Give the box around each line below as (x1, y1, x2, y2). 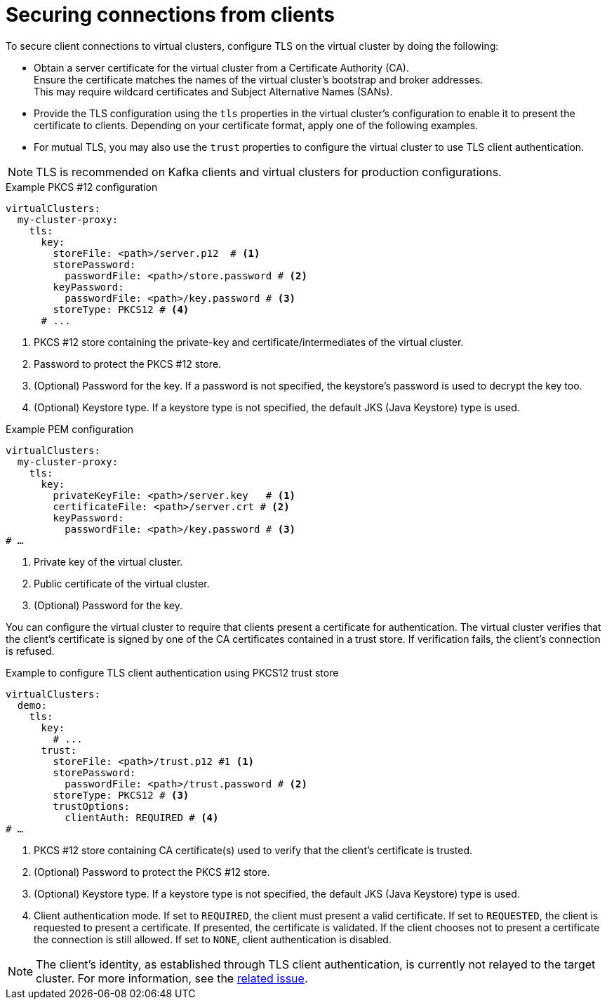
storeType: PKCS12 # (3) (53, 789, 189, 801)
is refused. (6, 644, 55, 657)
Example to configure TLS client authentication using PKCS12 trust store (6, 666, 339, 679)
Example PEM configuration (6, 422, 134, 435)
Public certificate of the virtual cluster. (34, 577, 210, 590)
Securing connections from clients (6, 3, 335, 27)
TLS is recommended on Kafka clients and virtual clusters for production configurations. (36, 164, 502, 179)
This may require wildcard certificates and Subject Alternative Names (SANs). (34, 85, 393, 98)
